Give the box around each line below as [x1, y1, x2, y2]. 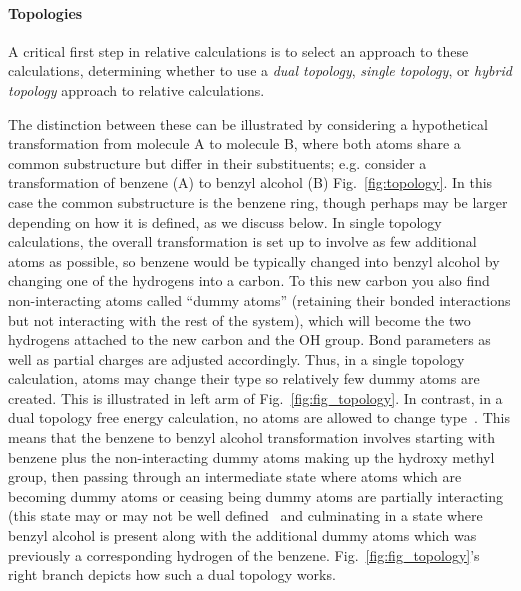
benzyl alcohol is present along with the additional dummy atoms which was [8, 525, 477, 546]
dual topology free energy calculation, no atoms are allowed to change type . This [8, 407, 510, 428]
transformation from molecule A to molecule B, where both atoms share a [8, 133, 461, 154]
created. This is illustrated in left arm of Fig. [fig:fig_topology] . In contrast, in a [8, 387, 503, 408]
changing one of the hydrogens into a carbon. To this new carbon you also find [8, 270, 490, 291]
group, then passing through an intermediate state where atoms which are [8, 466, 462, 487]
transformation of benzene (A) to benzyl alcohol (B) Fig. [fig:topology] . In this [8, 172, 493, 193]
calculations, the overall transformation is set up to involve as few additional [8, 231, 477, 252]
